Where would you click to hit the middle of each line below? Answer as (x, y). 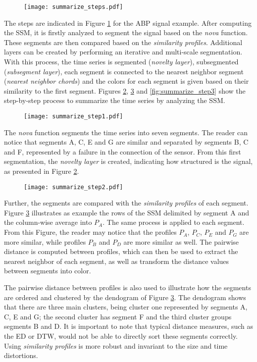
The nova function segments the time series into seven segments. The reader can (126, 132)
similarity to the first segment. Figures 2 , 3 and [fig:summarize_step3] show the (125, 90)
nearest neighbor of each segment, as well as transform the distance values (117, 261)
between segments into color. (48, 271)
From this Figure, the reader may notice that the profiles (90, 232)
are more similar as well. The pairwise (181, 241)
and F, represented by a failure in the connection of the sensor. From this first (123, 151)
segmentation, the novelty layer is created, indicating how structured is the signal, (128, 161)
